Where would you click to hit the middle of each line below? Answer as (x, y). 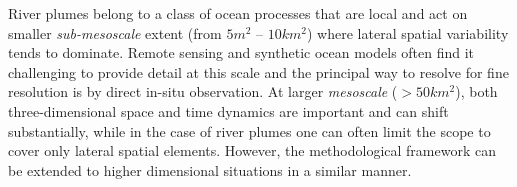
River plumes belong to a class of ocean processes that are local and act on (238, 13)
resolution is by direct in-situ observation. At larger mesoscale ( (203, 91)
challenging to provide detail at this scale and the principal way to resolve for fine (258, 71)
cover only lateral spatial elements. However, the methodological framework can (252, 150)
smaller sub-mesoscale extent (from (115, 32)
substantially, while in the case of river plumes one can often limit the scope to (249, 130)
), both (476, 91)
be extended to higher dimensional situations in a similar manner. (210, 169)
